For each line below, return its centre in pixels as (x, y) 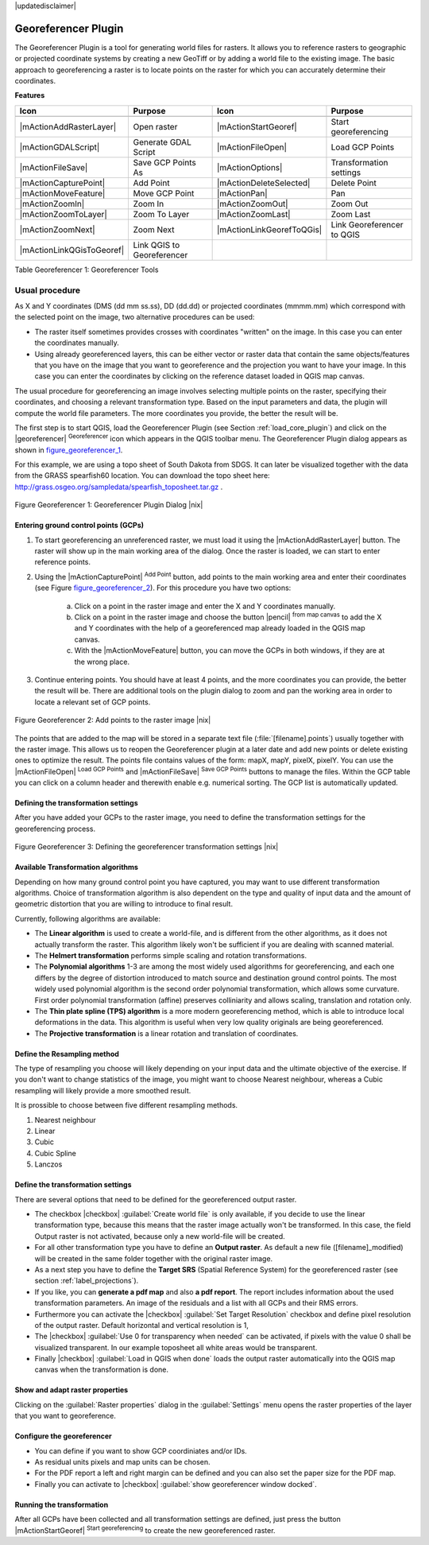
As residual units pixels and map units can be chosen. (122, 1462)
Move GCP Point (164, 193)
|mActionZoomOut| (253, 204)
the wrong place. (102, 662)
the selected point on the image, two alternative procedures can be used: (135, 317)
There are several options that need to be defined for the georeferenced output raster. (156, 1199)
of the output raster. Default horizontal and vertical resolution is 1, (142, 1325)
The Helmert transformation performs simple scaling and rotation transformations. (171, 955)
